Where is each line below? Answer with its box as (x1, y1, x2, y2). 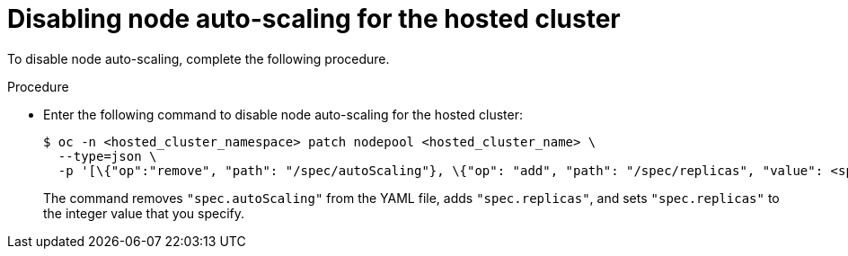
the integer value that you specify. (43, 205, 245, 221)
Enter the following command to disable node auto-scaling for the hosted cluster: (43, 106, 523, 122)
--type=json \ (57, 148, 157, 163)
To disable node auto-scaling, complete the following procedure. (7, 50, 390, 66)
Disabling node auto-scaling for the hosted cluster (7, 4, 621, 34)
